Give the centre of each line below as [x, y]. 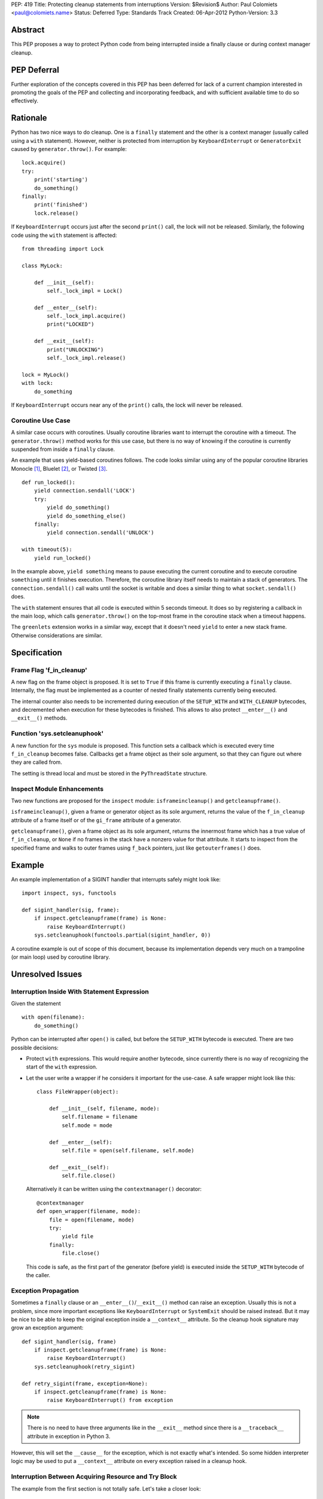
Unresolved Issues [47, 974]
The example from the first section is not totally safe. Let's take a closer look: [106, 1489]
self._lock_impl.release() [86, 358]
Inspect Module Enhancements [57, 788]
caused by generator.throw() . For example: [69, 149]
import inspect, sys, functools [69, 893]
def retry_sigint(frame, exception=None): [85, 1383]
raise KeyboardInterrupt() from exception [110, 1400]
